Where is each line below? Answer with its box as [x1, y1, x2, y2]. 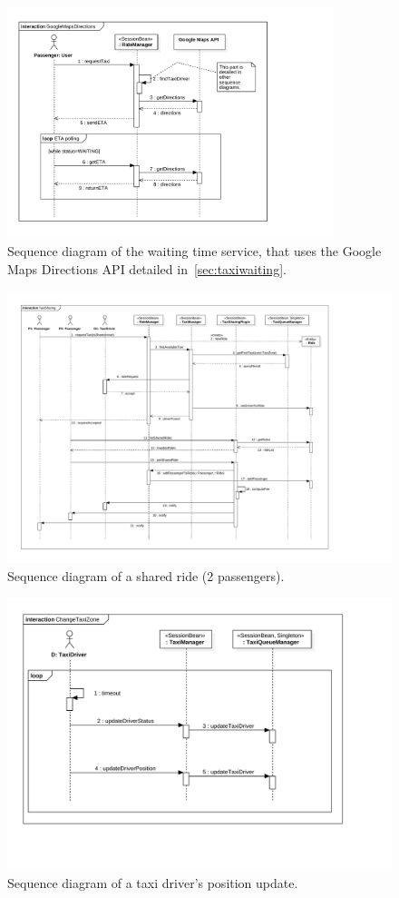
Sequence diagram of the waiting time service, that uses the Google [7, 242, 382, 261]
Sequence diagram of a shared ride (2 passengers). [7, 566, 285, 585]
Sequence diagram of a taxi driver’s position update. [7, 873, 298, 892]
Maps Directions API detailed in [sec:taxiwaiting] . [7, 259, 287, 278]
